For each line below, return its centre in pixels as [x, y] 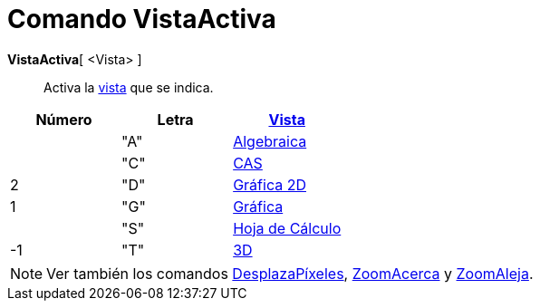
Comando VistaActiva [142, 19]
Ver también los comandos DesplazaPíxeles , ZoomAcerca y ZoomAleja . [290, 273]
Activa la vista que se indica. [129, 87]
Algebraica [270, 141]
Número [64, 119]
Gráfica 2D [270, 184]
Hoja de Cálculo [287, 228]
